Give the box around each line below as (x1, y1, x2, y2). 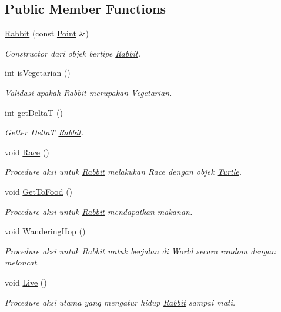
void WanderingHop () (5, 225, 86, 237)
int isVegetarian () (5, 67, 71, 79)
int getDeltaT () (5, 106, 63, 118)
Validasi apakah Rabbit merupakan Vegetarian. (5, 86, 172, 98)
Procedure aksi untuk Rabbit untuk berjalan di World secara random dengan (5, 244, 276, 257)
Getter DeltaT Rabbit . (5, 126, 84, 138)
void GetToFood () (5, 185, 73, 197)
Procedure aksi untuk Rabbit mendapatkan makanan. (5, 205, 193, 217)
